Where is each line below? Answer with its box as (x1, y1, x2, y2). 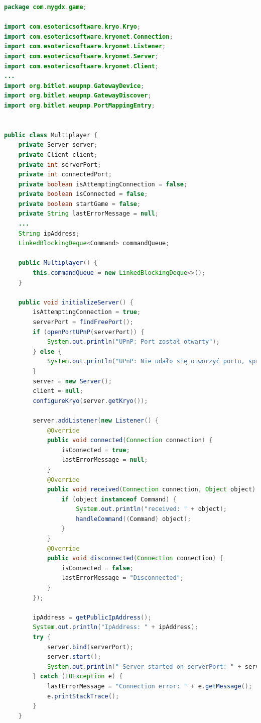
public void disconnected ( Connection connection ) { (47, 555, 223, 562)
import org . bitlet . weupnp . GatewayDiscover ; (4, 92, 152, 99)
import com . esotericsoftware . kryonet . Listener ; (4, 43, 166, 50)
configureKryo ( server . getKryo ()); (33, 397, 148, 404)
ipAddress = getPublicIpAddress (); (33, 613, 152, 621)
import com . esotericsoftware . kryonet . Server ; (4, 52, 159, 60)
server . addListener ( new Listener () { (33, 417, 159, 424)
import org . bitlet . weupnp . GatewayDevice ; (4, 82, 145, 89)
